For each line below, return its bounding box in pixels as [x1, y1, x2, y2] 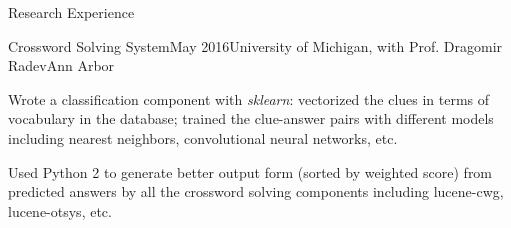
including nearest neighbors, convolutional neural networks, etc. [8, 127, 398, 148]
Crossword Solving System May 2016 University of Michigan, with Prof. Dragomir [8, 35, 503, 56]
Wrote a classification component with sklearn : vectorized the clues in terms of [8, 88, 490, 109]
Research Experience [8, 2, 135, 22]
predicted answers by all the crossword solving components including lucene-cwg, [8, 181, 504, 202]
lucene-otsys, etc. [8, 200, 112, 221]
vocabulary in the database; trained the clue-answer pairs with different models [8, 108, 494, 129]
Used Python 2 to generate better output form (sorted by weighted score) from [8, 161, 493, 182]
